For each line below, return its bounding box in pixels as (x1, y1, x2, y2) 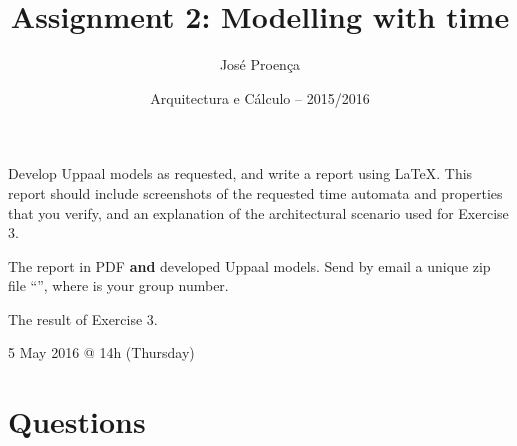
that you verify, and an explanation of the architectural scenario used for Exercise (8, 202, 509, 223)
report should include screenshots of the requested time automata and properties (8, 182, 503, 203)
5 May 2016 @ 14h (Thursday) (8, 342, 195, 363)
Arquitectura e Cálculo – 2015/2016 (150, 87, 370, 108)
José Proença (219, 54, 301, 75)
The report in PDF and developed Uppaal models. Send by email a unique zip (8, 255, 491, 276)
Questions (8, 401, 146, 442)
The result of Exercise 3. (8, 308, 158, 329)
